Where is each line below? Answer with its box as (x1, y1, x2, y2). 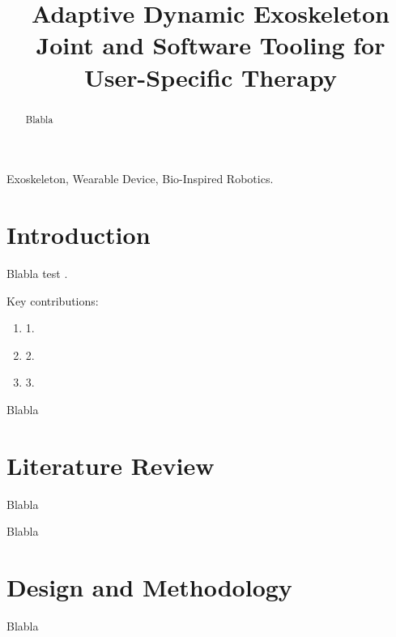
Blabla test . (6, 264, 68, 281)
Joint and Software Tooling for (36, 28, 385, 62)
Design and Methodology (6, 570, 292, 603)
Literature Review (6, 448, 215, 481)
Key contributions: (6, 292, 99, 309)
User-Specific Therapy (84, 60, 337, 93)
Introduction (6, 217, 151, 250)
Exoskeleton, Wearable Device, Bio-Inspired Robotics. (6, 170, 274, 187)
